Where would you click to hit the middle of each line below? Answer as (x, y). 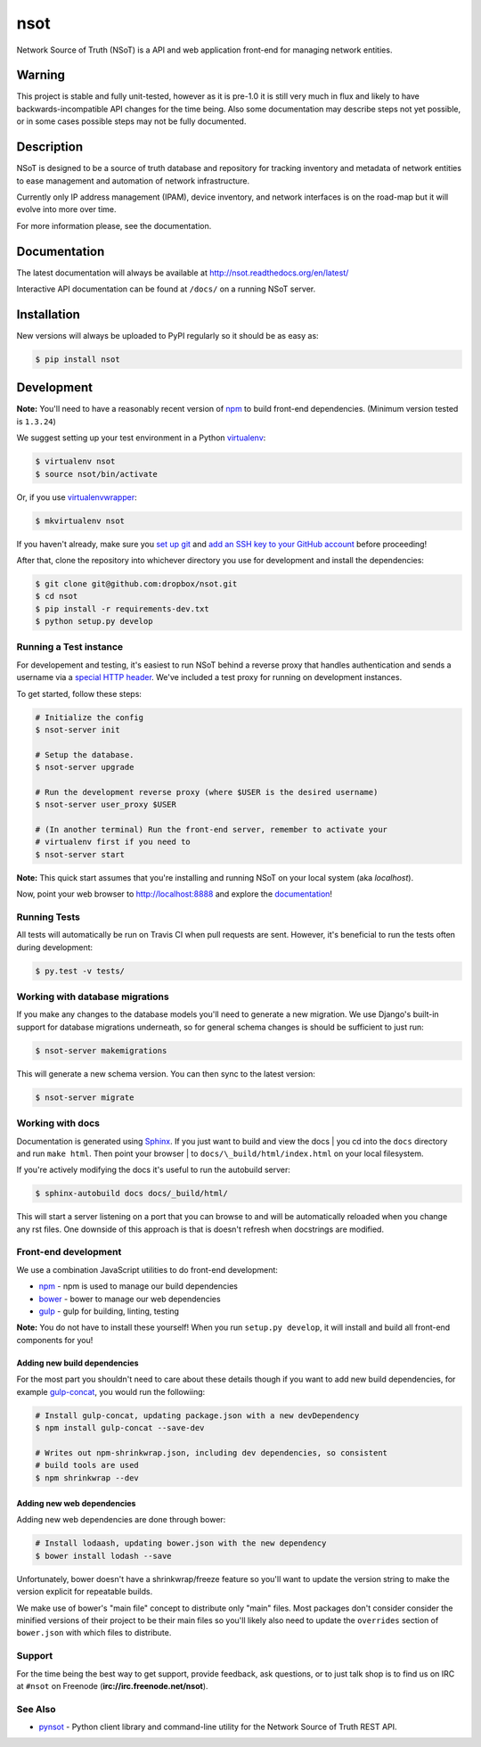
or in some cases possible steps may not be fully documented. (131, 121)
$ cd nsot (57, 596)
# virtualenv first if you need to (113, 842)
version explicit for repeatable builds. (85, 1592)
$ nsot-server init (77, 730)
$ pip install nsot (77, 359)
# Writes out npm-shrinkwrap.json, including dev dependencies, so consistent (211, 1452)
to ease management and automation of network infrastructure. (133, 180)
